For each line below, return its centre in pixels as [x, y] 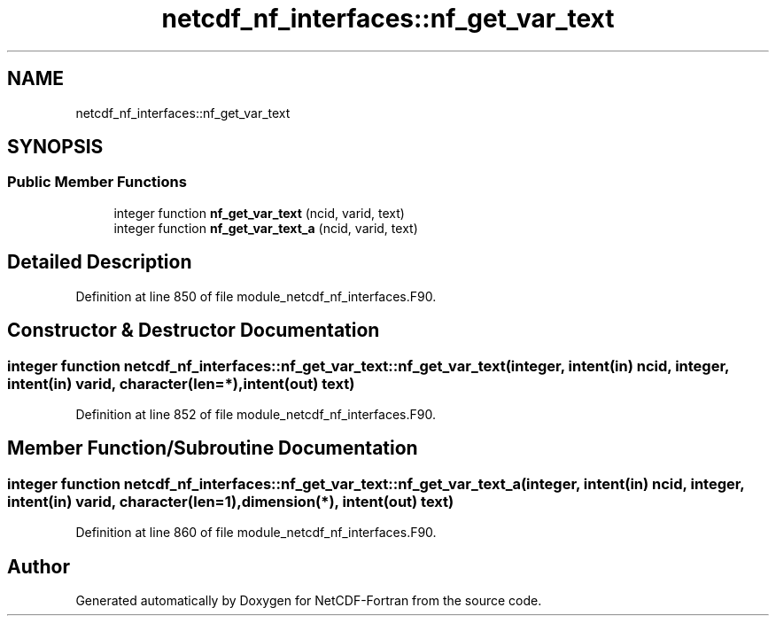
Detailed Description [100, 262]
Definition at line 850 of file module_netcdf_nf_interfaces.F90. [256, 296]
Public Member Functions [97, 182]
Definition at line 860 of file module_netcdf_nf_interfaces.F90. [256, 533]
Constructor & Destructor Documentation [194, 331]
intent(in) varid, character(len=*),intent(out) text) [181, 383]
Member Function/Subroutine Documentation [213, 448]
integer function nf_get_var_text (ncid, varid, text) [259, 213]
